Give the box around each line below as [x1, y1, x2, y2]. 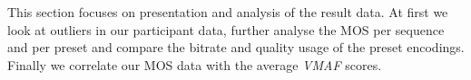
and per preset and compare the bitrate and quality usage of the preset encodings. [7, 38, 465, 57]
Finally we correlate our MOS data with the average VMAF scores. [7, 55, 382, 74]
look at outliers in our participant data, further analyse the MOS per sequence [7, 20, 445, 39]
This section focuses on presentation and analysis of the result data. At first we [7, 3, 448, 21]
